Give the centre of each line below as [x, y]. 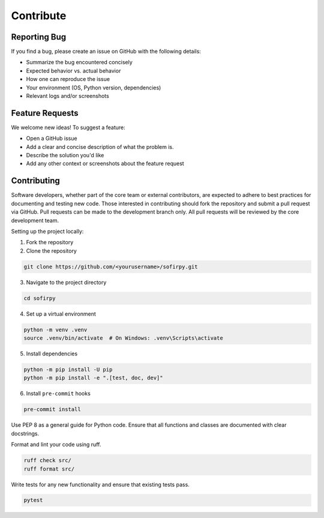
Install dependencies [52, 354]
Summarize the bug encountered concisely [79, 62]
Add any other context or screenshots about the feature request [105, 164]
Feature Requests [45, 113]
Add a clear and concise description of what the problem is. [100, 146]
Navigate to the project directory [66, 282]
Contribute [39, 16]
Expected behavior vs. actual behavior [73, 71]
